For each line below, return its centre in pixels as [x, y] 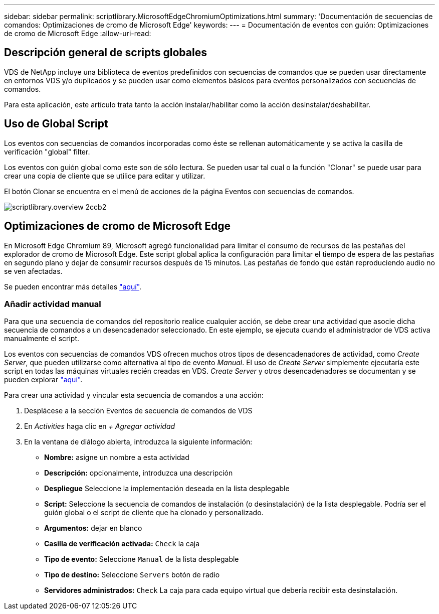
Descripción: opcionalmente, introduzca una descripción [139, 473]
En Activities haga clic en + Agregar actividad [100, 426]
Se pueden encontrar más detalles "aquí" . [73, 286]
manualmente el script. [42, 339]
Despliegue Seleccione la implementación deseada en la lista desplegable [167, 489]
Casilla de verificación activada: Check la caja [122, 544]
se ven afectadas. [33, 271]
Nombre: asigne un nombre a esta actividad [117, 457]
